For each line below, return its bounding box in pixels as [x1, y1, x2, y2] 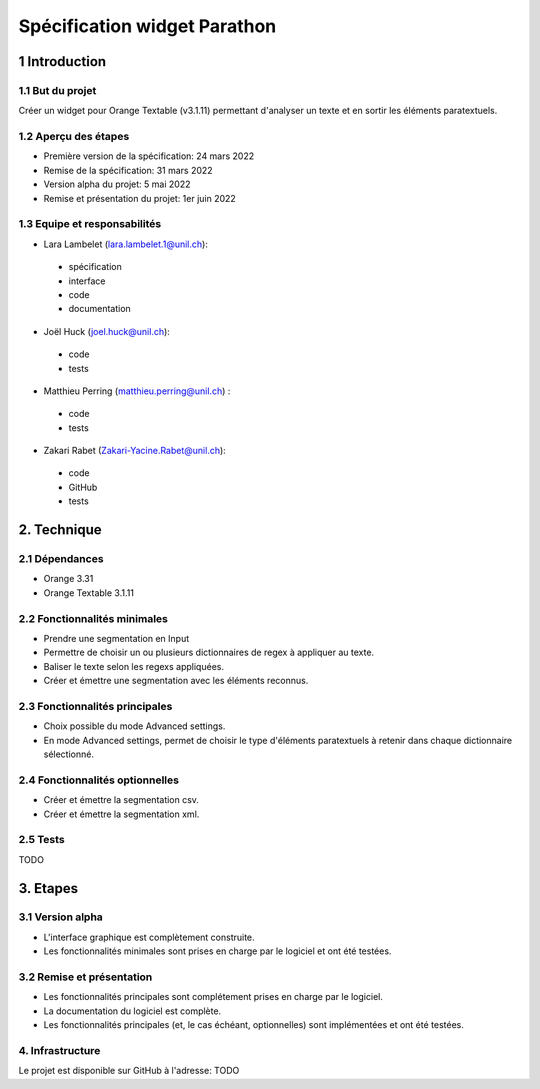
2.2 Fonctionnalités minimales [18, 611, 169, 625]
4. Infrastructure [18, 1043, 101, 1057]
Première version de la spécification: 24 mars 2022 [43, 150, 255, 162]
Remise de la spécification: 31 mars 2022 [43, 164, 214, 176]
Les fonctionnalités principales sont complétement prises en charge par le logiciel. [43, 991, 384, 1003]
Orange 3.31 [43, 573, 94, 585]
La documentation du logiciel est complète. [43, 1005, 222, 1017]
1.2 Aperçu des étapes [18, 130, 130, 144]
